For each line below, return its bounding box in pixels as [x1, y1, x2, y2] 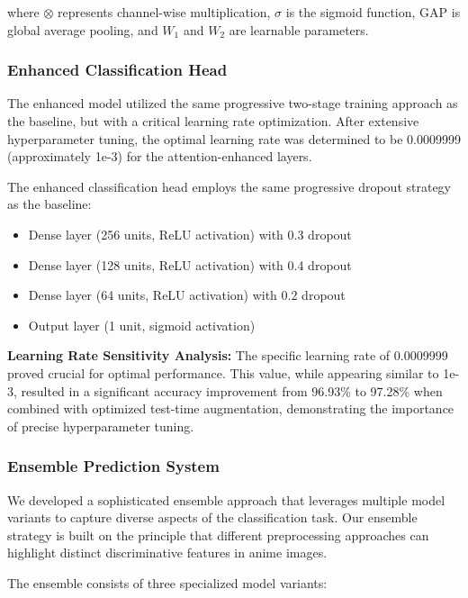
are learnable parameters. [229, 20, 369, 39]
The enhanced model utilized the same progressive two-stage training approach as [7, 94, 458, 113]
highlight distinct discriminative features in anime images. [7, 543, 328, 562]
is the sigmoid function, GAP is [285, 3, 461, 21]
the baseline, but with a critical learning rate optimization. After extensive [7, 112, 419, 130]
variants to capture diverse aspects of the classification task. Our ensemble [7, 508, 418, 527]
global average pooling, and [7, 20, 158, 39]
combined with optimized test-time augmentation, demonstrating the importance [7, 399, 454, 418]
